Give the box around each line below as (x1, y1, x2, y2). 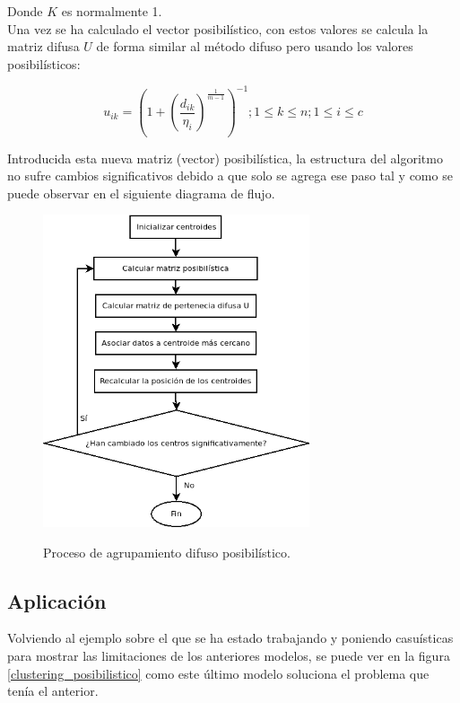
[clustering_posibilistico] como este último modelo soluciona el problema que (7, 663, 430, 682)
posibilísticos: (7, 54, 81, 73)
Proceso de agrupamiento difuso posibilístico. (43, 542, 291, 561)
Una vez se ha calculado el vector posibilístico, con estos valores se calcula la (7, 19, 429, 38)
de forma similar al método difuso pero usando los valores (96, 37, 413, 56)
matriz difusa (7, 37, 80, 56)
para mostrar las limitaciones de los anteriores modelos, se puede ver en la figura (7, 646, 450, 664)
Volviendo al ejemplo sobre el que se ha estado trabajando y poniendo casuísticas (7, 628, 454, 647)
